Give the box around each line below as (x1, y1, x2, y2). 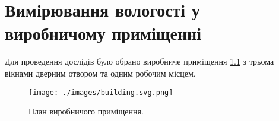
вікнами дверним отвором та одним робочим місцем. (5, 66, 196, 79)
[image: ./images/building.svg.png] (28, 88, 173, 97)
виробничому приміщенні (5, 21, 201, 45)
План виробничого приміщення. (28, 105, 144, 117)
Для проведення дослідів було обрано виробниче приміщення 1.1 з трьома (5, 55, 274, 68)
